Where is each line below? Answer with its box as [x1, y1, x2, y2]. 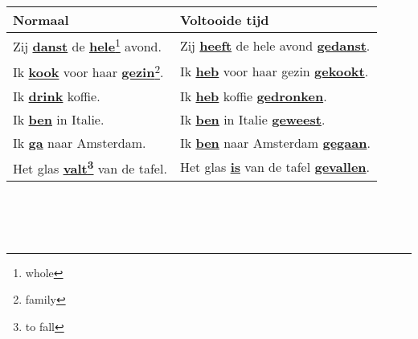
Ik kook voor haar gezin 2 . [13, 60, 164, 82]
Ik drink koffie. [13, 86, 100, 105]
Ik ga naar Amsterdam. [13, 133, 146, 152]
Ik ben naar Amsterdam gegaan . [179, 133, 371, 152]
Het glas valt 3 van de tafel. [13, 156, 167, 178]
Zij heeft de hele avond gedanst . [179, 35, 371, 55]
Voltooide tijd [179, 10, 269, 29]
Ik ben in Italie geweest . [179, 109, 326, 129]
